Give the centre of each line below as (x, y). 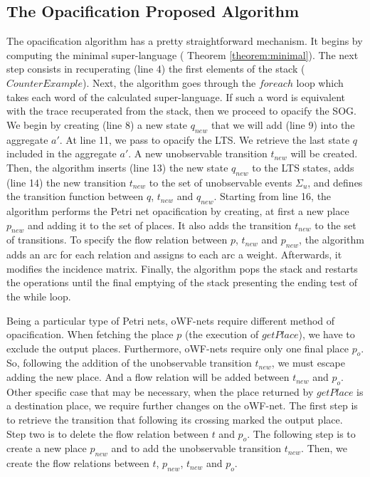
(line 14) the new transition (67, 182)
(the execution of (222, 334)
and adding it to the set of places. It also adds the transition (159, 225)
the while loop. (39, 296)
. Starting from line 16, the (273, 196)
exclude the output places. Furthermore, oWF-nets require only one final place (178, 348)
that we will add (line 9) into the (283, 124)
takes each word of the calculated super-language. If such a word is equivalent (176, 96)
